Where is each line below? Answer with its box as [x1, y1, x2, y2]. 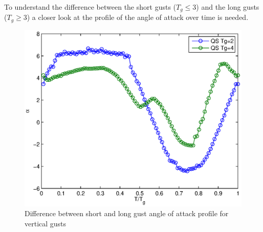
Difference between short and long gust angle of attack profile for [25, 208, 229, 219]
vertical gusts [25, 218, 67, 228]
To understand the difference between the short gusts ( [4, 2, 177, 12]
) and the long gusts [196, 2, 259, 12]
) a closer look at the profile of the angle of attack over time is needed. [27, 12, 249, 22]
